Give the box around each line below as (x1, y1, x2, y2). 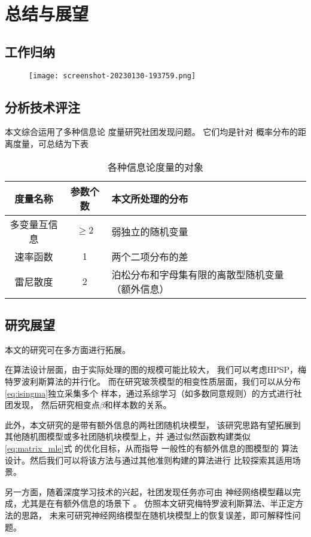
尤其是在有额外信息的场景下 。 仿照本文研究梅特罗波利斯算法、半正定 (21, 497, 295, 510)
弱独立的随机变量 (111, 224, 188, 238)
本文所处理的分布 (111, 191, 188, 205)
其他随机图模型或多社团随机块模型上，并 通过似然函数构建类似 (5, 430, 251, 443)
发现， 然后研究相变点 (13, 398, 100, 411)
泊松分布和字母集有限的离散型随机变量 (111, 267, 284, 281)
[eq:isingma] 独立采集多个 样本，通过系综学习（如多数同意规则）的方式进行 (5, 386, 294, 399)
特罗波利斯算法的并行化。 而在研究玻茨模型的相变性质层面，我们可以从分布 (5, 375, 301, 388)
